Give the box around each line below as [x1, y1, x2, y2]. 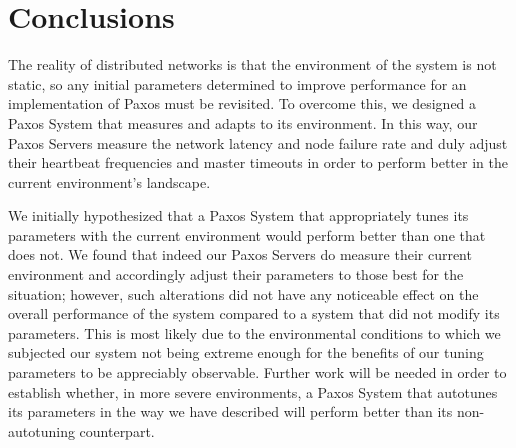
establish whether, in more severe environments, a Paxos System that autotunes [8, 381, 498, 402]
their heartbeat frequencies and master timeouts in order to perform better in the [8, 152, 508, 173]
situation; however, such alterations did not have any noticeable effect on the [8, 283, 479, 304]
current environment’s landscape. [8, 171, 211, 192]
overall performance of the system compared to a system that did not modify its [8, 303, 500, 324]
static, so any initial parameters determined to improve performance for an [8, 73, 467, 94]
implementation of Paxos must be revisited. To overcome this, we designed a [8, 93, 477, 114]
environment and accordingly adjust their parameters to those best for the [8, 264, 464, 285]
